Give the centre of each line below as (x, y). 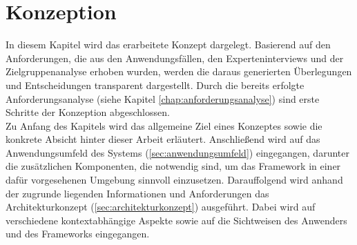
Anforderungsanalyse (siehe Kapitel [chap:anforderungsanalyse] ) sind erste (163, 98)
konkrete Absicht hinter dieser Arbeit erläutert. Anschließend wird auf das (163, 139)
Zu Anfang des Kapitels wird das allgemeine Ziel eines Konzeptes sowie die (164, 125)
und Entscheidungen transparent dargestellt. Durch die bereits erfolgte (155, 85)
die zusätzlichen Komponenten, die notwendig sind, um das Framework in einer (173, 166)
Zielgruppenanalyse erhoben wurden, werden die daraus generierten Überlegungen (179, 71)
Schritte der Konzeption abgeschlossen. (88, 112)
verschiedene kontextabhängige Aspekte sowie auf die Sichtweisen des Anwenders (176, 220)
